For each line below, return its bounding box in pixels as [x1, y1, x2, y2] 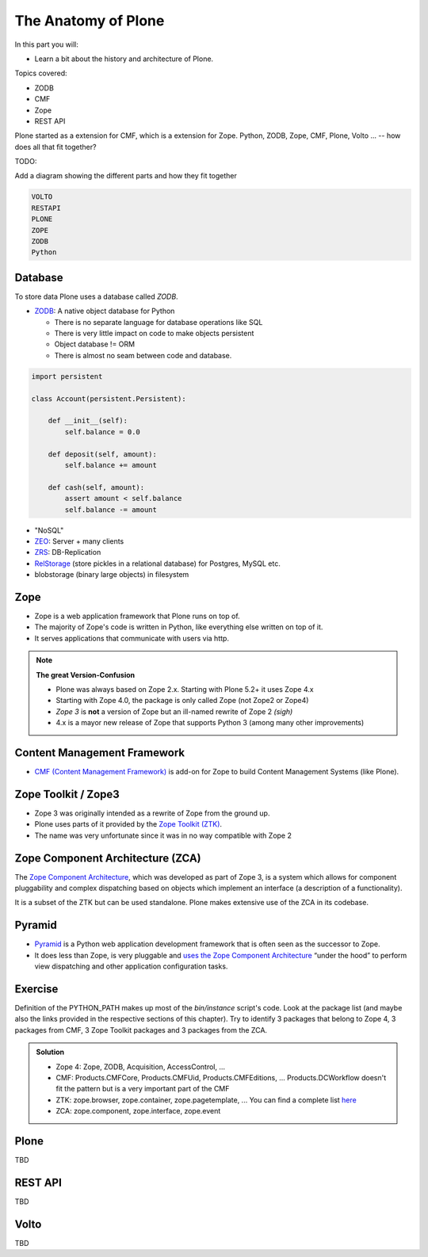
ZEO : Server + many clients [34, 536, 124, 546]
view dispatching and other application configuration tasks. [34, 961, 228, 971]
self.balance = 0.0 [64, 427, 140, 436]
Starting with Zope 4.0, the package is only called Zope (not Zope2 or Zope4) [55, 696, 309, 705]
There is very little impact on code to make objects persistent [54, 329, 254, 338]
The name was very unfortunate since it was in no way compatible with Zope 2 [34, 831, 292, 840]
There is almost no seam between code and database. [54, 350, 232, 360]
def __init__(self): [48, 416, 128, 426]
